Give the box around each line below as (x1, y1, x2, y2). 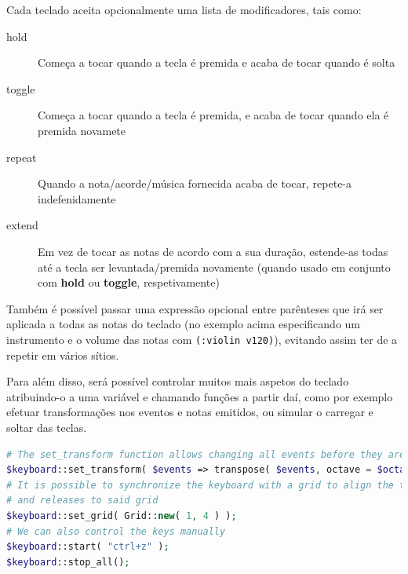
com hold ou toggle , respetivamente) (38, 274, 220, 291)
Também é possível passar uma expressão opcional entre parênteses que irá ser (6, 300, 384, 316)
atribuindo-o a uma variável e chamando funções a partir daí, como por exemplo (6, 388, 393, 404)
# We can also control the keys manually (6, 525, 226, 537)
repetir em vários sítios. (6, 346, 119, 363)
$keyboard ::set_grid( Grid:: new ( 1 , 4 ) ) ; (6, 510, 237, 521)
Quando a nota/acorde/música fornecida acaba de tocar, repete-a (38, 175, 352, 192)
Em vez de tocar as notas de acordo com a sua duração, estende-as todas (38, 243, 388, 259)
